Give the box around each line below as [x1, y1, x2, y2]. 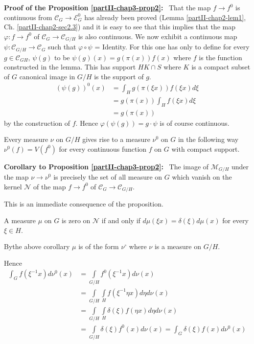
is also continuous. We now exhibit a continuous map [78, 31, 237, 41]
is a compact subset [191, 62, 251, 72]
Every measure [4, 134, 48, 144]
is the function [199, 52, 242, 62]
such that [48, 42, 76, 52]
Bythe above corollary [4, 241, 70, 252]
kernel [4, 181, 22, 191]
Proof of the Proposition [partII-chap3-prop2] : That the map [4, 2, 211, 12]
